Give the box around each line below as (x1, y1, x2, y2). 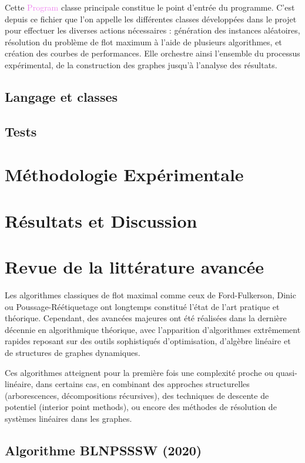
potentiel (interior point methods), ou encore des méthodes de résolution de (5, 401, 277, 413)
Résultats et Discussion (5, 208, 197, 232)
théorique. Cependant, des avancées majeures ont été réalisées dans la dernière (5, 312, 287, 324)
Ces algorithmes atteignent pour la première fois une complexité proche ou (5, 366, 273, 378)
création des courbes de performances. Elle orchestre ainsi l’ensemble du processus (5, 47, 300, 59)
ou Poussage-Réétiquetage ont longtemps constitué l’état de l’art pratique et (5, 300, 280, 312)
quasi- (276, 366, 297, 378)
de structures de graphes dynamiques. (5, 346, 140, 358)
